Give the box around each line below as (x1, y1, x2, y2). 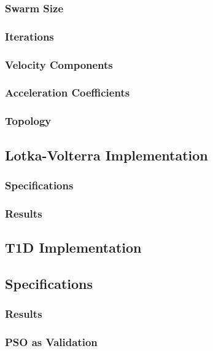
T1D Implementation (5, 238, 142, 257)
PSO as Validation (5, 334, 98, 350)
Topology (5, 113, 52, 128)
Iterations (5, 28, 54, 44)
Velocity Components (5, 57, 113, 72)
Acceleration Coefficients (5, 85, 130, 100)
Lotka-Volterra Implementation (5, 145, 208, 164)
